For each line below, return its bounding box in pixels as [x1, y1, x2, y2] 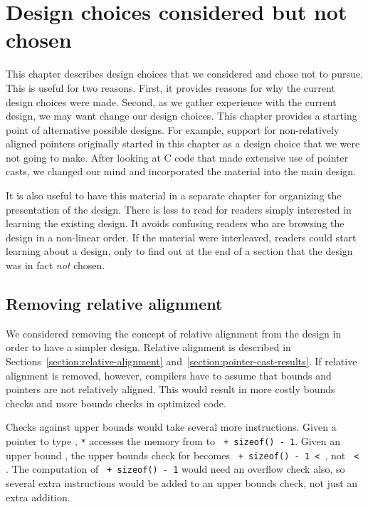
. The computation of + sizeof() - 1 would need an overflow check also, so [6, 461, 345, 476]
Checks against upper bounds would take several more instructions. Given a [6, 419, 337, 434]
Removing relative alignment [6, 293, 223, 315]
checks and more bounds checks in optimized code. [6, 395, 226, 410]
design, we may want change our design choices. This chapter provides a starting [6, 108, 357, 123]
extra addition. [6, 489, 70, 504]
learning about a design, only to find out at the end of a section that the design [6, 244, 353, 258]
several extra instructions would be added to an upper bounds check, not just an [6, 475, 358, 490]
